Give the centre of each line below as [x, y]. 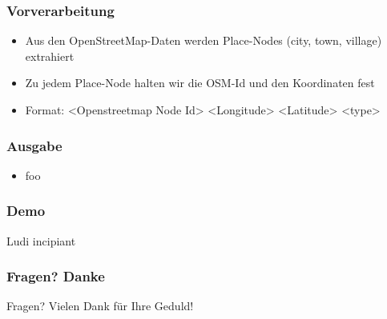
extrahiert [50, 56]
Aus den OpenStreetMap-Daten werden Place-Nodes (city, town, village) [204, 40]
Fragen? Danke [56, 276]
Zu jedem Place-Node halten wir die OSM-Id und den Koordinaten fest [200, 83]
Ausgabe [34, 145]
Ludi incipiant [41, 240]
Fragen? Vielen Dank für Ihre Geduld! [100, 306]
